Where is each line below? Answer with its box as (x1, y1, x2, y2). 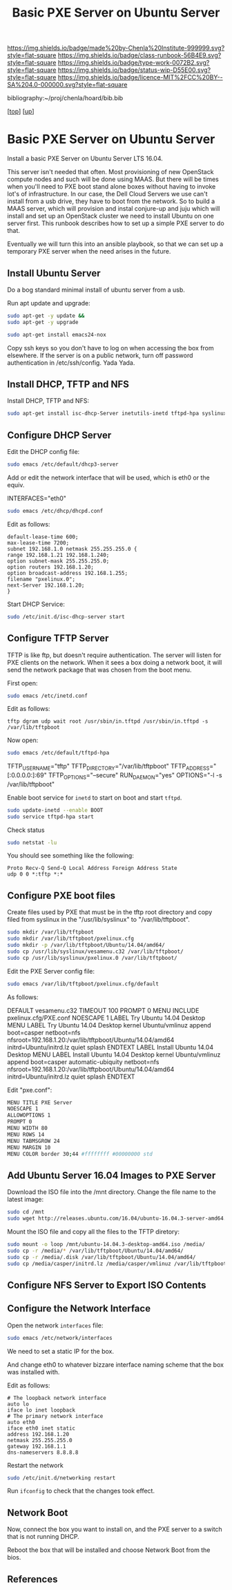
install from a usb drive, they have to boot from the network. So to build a (7, 197, 215, 205)
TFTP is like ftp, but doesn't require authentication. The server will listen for (7, 651, 222, 659)
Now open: (7, 736, 39, 744)
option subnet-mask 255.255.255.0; (7, 558, 110, 565)
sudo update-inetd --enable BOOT (7, 806, 104, 813)
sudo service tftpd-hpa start (7, 813, 95, 820)
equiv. (7, 480, 25, 489)
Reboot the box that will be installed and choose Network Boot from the (7, 1546, 211, 1554)
